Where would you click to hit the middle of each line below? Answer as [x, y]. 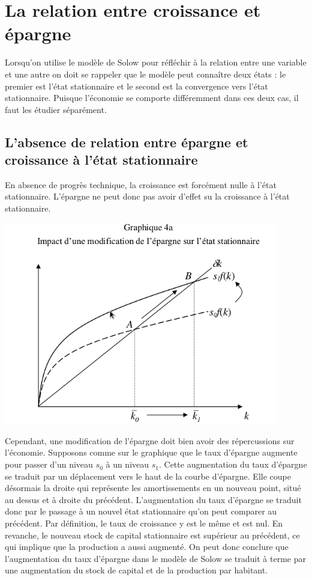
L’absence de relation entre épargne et [127, 142]
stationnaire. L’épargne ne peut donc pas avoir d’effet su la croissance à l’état [147, 196]
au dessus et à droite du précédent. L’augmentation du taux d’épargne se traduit [153, 499]
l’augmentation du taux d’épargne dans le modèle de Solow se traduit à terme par [155, 558]
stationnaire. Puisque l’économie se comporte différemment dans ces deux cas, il [152, 98]
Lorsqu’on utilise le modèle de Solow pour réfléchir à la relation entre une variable [156, 62]
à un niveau [127, 464]
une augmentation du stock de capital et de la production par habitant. [136, 570]
